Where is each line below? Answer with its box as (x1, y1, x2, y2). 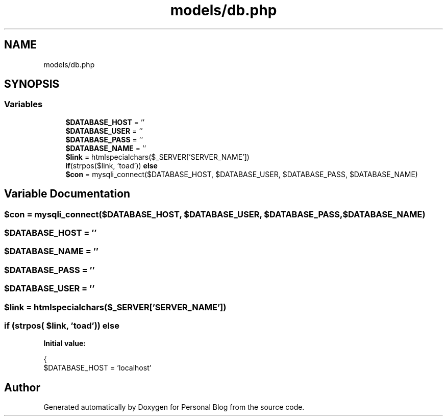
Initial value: (43, 339, 86, 348)
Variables (4, 99, 43, 110)
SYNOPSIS (4, 78, 60, 91)
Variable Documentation (4, 187, 131, 201)
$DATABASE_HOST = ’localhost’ (43, 363, 152, 373)
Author (4, 381, 40, 394)
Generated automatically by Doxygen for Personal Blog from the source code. (43, 403, 305, 412)
